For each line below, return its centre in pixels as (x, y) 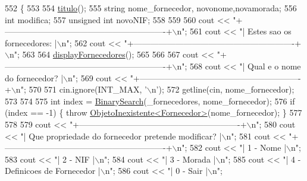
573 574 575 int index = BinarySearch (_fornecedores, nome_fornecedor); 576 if (150, 101)
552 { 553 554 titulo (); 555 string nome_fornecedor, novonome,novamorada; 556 (151, 8)
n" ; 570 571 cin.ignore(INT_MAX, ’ (81, 89)
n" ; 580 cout (273, 124)
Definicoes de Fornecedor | (53, 171)
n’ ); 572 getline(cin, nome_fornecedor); (223, 89)
